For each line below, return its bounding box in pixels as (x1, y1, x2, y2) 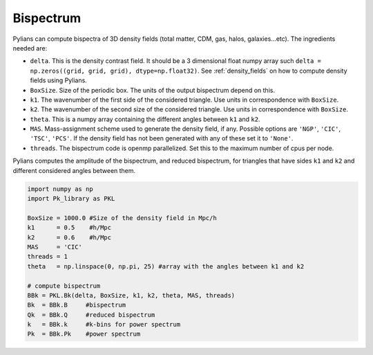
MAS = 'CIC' (27, 243, 83, 251)
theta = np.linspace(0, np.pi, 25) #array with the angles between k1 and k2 (27, 262, 305, 270)
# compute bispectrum (27, 282, 101, 290)
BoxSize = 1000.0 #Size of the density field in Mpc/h (27, 214, 217, 221)
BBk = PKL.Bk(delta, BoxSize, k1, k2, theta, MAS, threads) (27, 291, 236, 299)
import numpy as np (27, 185, 93, 193)
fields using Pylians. (30, 76, 88, 84)
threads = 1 (27, 253, 68, 261)
